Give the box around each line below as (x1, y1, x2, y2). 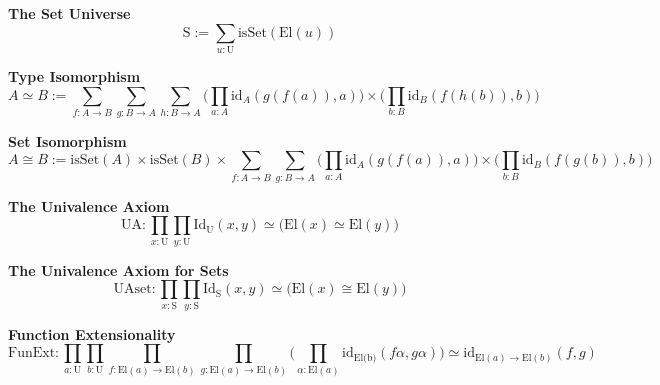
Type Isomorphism (8, 65, 141, 86)
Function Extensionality (8, 323, 176, 344)
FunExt (8, 346, 56, 361)
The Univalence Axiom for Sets (8, 259, 229, 280)
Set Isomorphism (8, 130, 127, 151)
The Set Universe (8, 3, 131, 23)
